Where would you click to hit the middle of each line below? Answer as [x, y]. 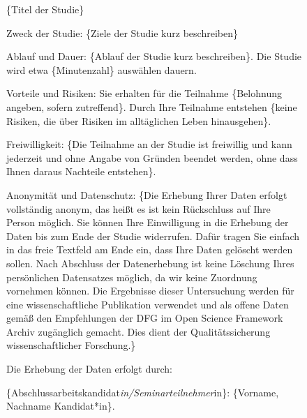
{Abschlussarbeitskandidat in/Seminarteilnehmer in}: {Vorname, [143, 392]
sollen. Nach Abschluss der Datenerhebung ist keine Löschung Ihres [150, 263]
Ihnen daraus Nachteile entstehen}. [81, 171]
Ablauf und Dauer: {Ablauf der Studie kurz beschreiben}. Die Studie [154, 56]
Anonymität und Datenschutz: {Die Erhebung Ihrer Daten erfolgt [147, 194]
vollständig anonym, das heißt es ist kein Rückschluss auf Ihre [138, 208]
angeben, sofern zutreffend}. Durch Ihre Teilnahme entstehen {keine [152, 106]
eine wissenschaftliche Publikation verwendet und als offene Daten [148, 304]
